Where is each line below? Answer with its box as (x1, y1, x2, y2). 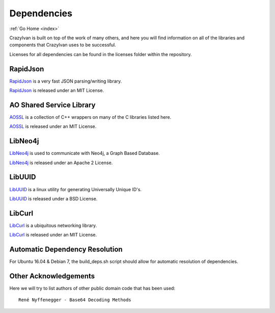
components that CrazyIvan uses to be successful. (9, 42, 117, 48)
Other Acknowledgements (9, 272, 95, 280)
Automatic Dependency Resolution (9, 245, 123, 254)
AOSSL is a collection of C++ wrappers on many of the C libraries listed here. (9, 114, 172, 120)
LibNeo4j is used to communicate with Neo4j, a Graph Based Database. (9, 150, 160, 156)
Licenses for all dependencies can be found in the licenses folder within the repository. (9, 51, 192, 57)
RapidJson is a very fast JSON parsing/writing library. (9, 78, 122, 84)
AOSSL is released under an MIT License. (9, 123, 97, 129)
